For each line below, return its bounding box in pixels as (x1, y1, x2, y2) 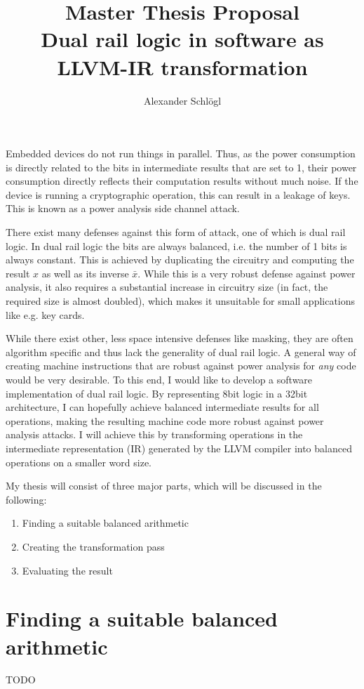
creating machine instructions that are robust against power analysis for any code (6, 358, 356, 373)
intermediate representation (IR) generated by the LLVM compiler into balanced (6, 440, 352, 455)
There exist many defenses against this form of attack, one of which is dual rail (6, 225, 346, 239)
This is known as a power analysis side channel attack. (6, 201, 240, 216)
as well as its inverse (41, 265, 129, 280)
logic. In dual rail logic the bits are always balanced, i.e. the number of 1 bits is (6, 238, 347, 253)
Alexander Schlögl (143, 93, 222, 107)
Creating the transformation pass (22, 539, 165, 553)
